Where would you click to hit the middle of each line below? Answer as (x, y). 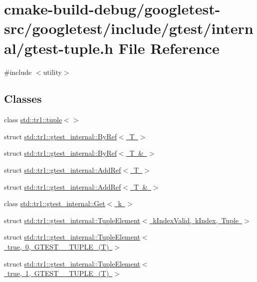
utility (52, 72)
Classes (23, 99)
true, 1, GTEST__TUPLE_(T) (58, 273)
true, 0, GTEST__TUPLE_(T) (58, 247)
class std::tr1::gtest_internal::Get (55, 203)
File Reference (169, 48)
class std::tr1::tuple (33, 120)
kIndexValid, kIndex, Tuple (196, 220)
